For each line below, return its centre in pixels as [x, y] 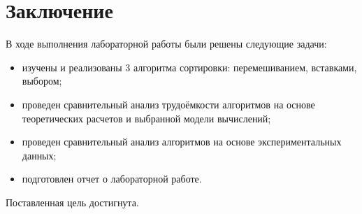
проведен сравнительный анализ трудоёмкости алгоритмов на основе [168, 104]
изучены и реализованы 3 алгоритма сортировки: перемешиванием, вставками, [189, 67]
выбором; [42, 81]
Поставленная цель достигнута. [72, 202]
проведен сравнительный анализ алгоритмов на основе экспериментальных [182, 142]
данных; [39, 155]
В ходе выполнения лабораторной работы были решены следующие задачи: [166, 44]
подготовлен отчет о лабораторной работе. [112, 179]
